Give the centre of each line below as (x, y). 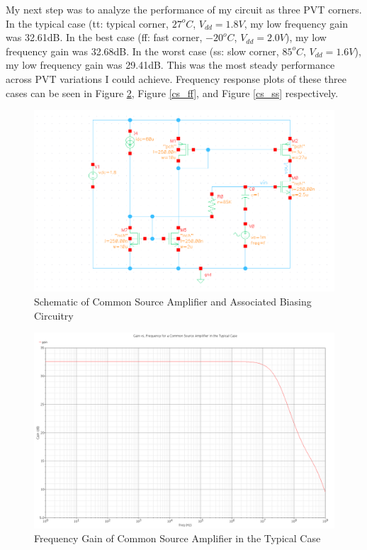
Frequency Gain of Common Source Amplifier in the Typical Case (177, 538)
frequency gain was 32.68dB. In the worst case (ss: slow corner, (142, 51)
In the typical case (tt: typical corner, (87, 23)
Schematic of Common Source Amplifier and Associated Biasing (173, 302)
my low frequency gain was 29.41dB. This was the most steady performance (170, 65)
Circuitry (54, 315)
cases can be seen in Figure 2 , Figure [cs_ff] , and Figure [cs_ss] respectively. (172, 92)
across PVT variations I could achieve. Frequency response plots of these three (176, 78)
